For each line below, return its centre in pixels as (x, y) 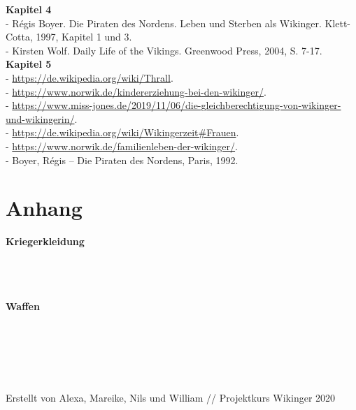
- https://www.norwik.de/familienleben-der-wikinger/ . (122, 146)
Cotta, (19, 37)
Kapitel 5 (29, 64)
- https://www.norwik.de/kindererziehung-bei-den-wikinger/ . (136, 91)
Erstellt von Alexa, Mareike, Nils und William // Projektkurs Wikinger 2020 (171, 398)
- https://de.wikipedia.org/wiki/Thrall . (90, 77)
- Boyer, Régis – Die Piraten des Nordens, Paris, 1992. (122, 160)
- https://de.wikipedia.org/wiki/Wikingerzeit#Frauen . (122, 132)
